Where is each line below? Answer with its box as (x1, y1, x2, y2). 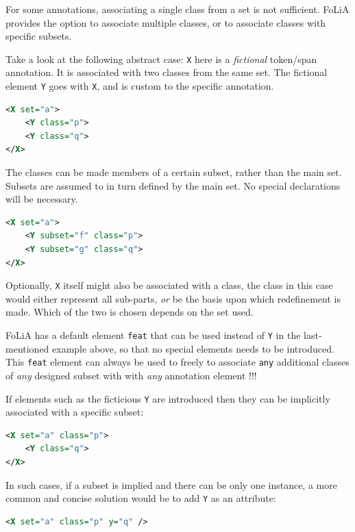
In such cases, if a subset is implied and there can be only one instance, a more (5, 477, 337, 492)
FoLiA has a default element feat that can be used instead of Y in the (5, 328, 301, 342)
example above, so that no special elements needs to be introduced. (52, 341, 334, 355)
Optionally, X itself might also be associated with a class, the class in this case (5, 278, 333, 292)
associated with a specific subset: (5, 405, 144, 419)
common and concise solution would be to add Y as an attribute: (5, 491, 276, 505)
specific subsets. (5, 29, 72, 43)
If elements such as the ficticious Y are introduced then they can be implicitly (5, 391, 330, 405)
